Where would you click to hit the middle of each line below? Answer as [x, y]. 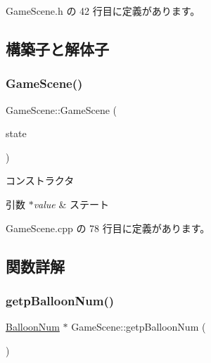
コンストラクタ [40, 180]
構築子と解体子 [57, 48]
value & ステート [71, 204]
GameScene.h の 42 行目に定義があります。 [103, 11]
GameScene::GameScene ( [62, 109]
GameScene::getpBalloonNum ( [139, 327]
